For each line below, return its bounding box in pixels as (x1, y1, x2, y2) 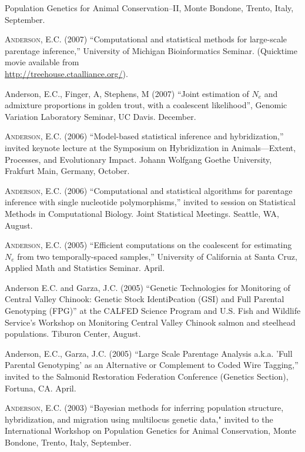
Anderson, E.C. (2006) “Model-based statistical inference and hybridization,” (5, 130, 284, 142)
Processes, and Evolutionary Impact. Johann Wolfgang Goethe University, (5, 153, 272, 165)
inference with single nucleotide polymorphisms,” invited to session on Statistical (5, 196, 296, 208)
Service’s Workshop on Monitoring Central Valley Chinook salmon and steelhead (5, 316, 296, 328)
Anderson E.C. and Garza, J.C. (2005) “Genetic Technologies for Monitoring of (5, 281, 290, 293)
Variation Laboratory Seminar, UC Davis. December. (5, 110, 196, 122)
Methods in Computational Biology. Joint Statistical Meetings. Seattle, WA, (5, 207, 279, 219)
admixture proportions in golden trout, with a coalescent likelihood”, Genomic (5, 99, 287, 111)
